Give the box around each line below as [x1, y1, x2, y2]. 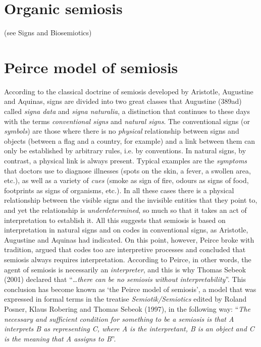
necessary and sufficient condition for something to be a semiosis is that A [4, 313, 234, 324]
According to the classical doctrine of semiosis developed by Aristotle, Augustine [4, 86, 253, 96]
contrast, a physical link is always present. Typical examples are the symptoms [4, 155, 247, 165]
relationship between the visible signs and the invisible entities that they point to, [4, 195, 257, 205]
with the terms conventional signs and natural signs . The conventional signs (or [4, 115, 250, 126]
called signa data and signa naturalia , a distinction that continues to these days [4, 106, 250, 117]
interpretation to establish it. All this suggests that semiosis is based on [4, 214, 226, 225]
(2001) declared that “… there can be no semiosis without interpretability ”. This [4, 274, 246, 284]
